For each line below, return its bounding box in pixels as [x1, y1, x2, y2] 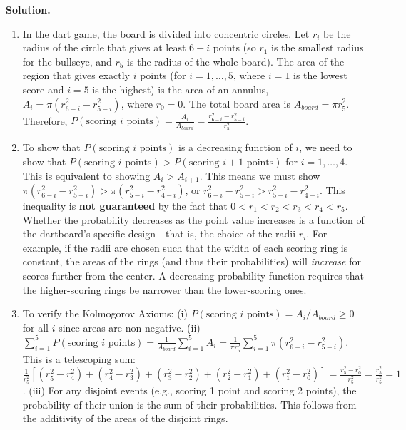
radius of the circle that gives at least [22, 40, 186, 55]
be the [323, 26, 351, 41]
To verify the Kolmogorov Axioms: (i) [22, 306, 188, 321]
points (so [213, 40, 256, 55]
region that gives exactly [22, 68, 131, 83]
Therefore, [22, 113, 68, 128]
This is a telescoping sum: [22, 351, 136, 366]
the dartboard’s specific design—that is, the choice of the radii [22, 226, 296, 241]
